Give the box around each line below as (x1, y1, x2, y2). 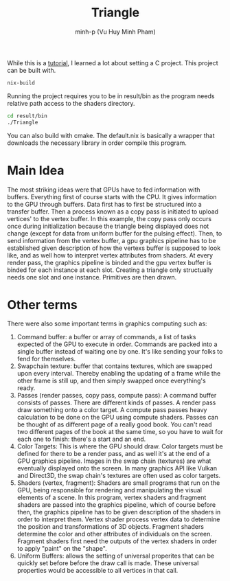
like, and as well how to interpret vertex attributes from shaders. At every (7, 251, 214, 259)
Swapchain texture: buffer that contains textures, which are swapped (16, 362, 213, 370)
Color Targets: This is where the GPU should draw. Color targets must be (16, 442, 223, 451)
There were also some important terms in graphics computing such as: (7, 319, 207, 328)
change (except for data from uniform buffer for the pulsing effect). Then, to (7, 229, 222, 238)
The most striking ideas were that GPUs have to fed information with (7, 185, 200, 194)
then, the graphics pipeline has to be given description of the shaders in (16, 508, 221, 516)
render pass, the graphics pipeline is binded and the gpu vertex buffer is (7, 258, 211, 266)
